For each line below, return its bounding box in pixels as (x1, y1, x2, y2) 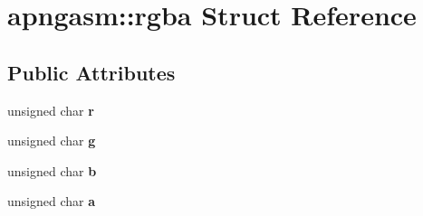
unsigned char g (7, 131, 96, 150)
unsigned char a (7, 192, 96, 211)
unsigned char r (7, 100, 94, 119)
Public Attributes (7, 58, 176, 86)
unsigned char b (7, 161, 97, 180)
